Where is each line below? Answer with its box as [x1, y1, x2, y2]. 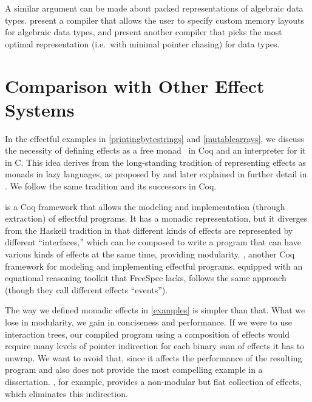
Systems [5, 97, 75, 121]
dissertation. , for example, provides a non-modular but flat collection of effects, [5, 375, 302, 387]
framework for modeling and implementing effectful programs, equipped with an [5, 259, 303, 272]
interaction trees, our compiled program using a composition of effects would [5, 327, 290, 340]
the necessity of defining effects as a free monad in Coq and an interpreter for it [5, 144, 306, 157]
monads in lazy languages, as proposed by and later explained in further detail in [5, 168, 307, 180]
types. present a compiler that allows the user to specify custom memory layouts [5, 13, 304, 26]
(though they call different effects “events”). [5, 283, 168, 296]
